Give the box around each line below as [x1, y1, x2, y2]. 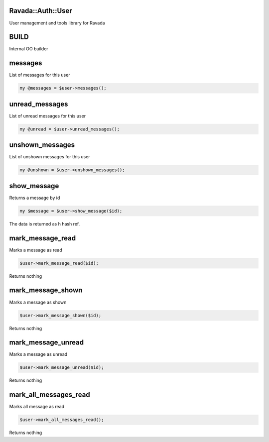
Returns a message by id [9, 195, 60, 201]
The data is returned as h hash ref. [9, 221, 80, 226]
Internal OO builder [9, 46, 48, 52]
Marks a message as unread [9, 351, 68, 357]
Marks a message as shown [9, 299, 67, 305]
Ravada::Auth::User [9, 6, 72, 15]
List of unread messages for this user [9, 112, 86, 119]
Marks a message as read [9, 247, 62, 253]
